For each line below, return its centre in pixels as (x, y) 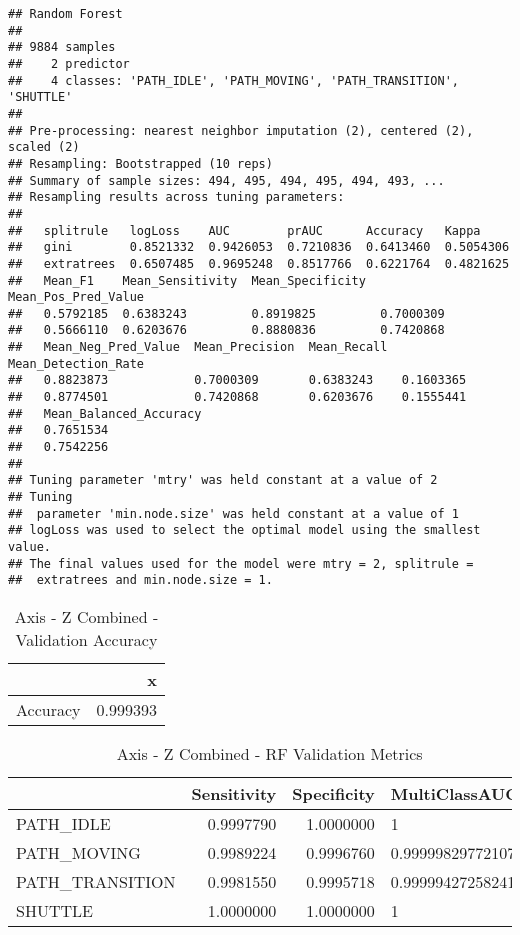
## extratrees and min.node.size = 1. (140, 580)
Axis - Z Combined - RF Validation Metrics (269, 753)
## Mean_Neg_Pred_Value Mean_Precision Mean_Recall (198, 347)
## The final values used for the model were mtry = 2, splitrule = (241, 563)
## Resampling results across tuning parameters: (176, 197)
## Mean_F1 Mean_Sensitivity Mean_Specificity (187, 280)
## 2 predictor (69, 63)
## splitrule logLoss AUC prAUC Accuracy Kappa (244, 230)
